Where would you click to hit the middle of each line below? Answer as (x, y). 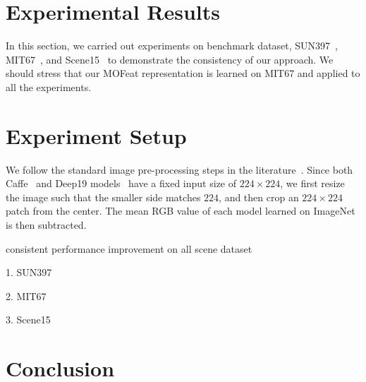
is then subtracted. (46, 225)
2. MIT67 (26, 296)
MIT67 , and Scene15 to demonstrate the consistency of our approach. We (170, 59)
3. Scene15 (28, 320)
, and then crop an (259, 197)
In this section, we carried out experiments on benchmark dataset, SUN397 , (172, 46)
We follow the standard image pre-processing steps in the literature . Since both (179, 169)
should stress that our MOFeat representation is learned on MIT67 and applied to (183, 73)
